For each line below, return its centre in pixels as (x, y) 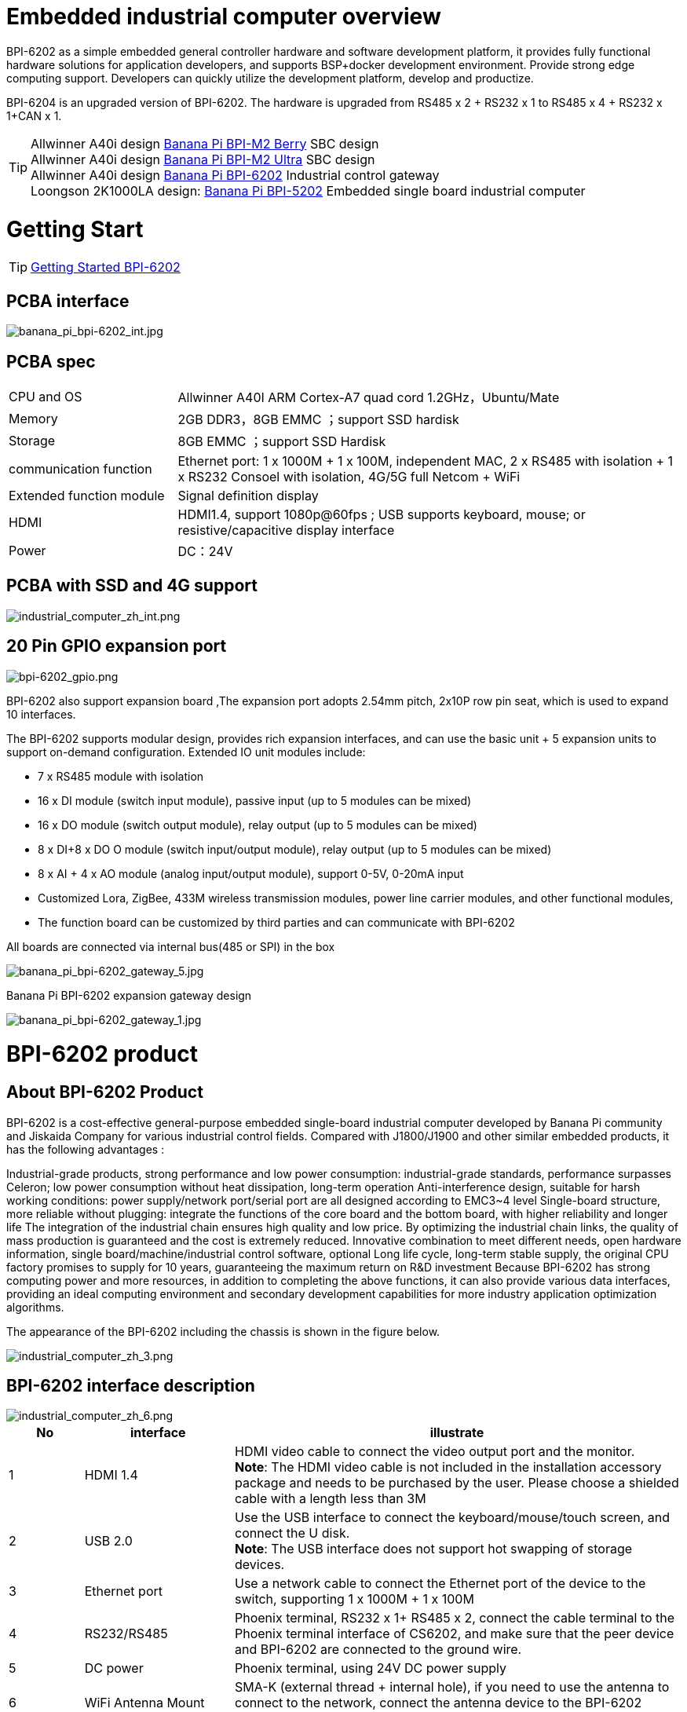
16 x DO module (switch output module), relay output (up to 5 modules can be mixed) (258, 825)
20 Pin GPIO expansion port (117, 646)
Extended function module (87, 495)
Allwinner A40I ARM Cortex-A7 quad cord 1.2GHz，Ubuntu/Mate (369, 397)
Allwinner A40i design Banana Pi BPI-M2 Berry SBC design (205, 143)
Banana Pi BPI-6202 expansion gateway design (129, 995)
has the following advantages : (86, 1149)
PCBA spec (51, 361)
